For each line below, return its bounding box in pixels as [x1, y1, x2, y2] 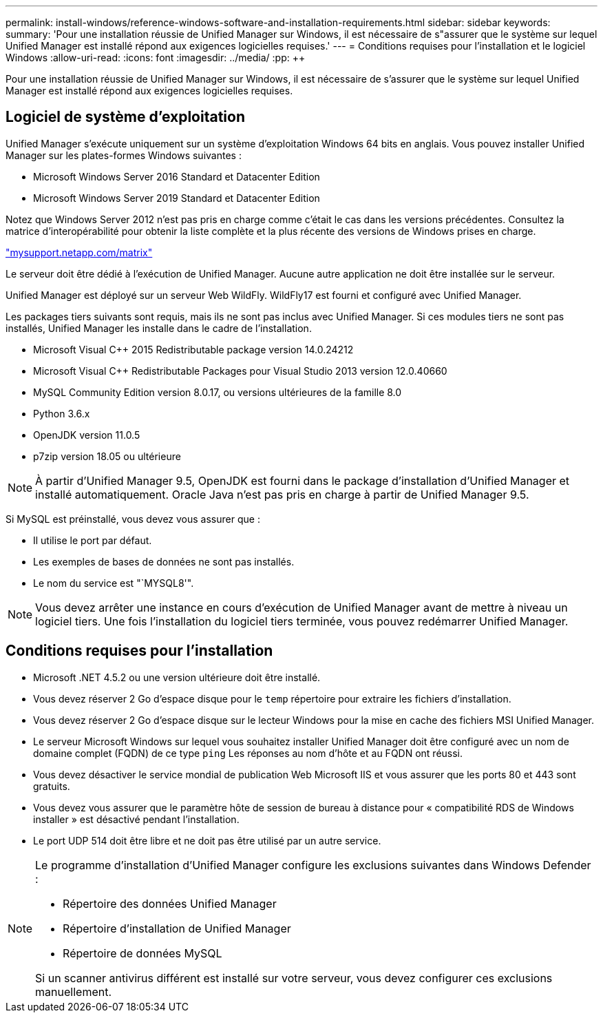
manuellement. [35, 984, 112, 999]
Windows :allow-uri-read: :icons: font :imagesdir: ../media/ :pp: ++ [6, 52, 306, 63]
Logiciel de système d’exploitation [6, 108, 245, 126]
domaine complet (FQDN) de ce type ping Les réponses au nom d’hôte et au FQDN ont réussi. [33, 747, 463, 759]
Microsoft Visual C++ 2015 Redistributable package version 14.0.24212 [33, 343, 354, 355]
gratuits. [33, 780, 70, 792]
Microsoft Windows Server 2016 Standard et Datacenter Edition [33, 170, 320, 183]
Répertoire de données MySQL [63, 946, 222, 960]
